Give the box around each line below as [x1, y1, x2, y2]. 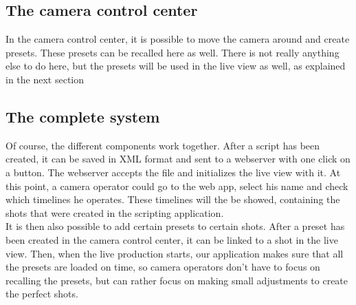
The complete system [5, 105, 160, 127]
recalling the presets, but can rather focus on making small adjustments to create [5, 273, 348, 287]
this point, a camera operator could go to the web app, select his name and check [5, 178, 348, 193]
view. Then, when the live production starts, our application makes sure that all [5, 246, 344, 260]
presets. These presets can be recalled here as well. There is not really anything [5, 45, 340, 59]
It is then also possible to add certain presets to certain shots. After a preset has [5, 219, 345, 233]
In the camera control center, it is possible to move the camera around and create [5, 32, 350, 46]
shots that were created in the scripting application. [5, 205, 224, 220]
